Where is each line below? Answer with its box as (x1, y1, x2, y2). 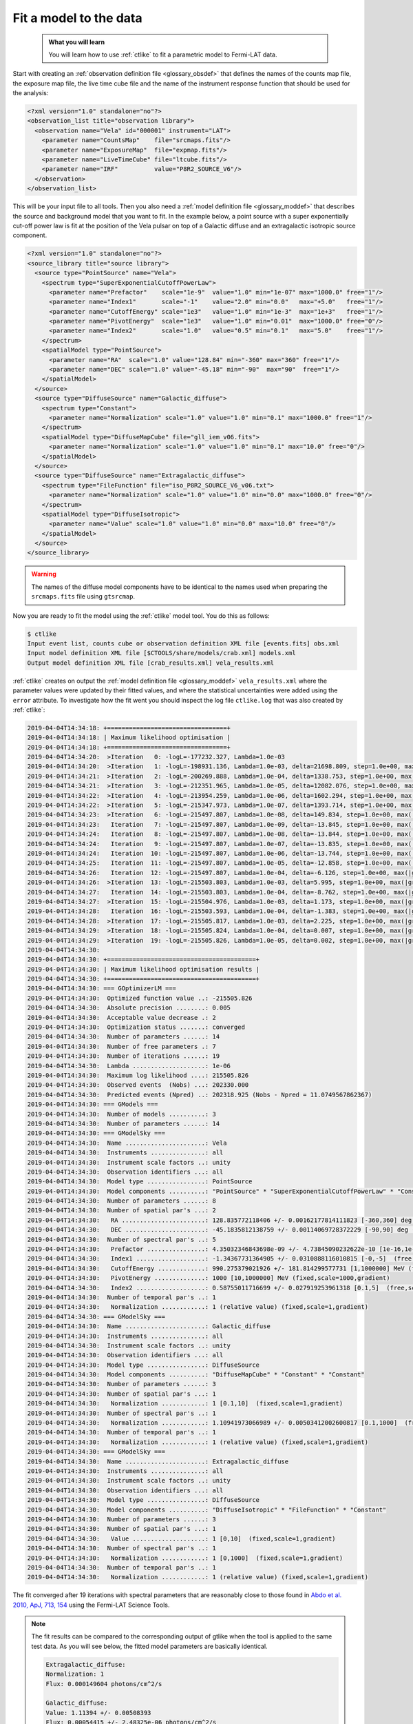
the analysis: (12, 89, 49, 97)
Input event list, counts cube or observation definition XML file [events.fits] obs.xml (27, 640, 340, 648)
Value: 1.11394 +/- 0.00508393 (45, 1709, 151, 1716)
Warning (31, 570, 56, 579)
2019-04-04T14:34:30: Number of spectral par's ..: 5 (27, 1235, 216, 1243)
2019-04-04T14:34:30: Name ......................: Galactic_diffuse (27, 1323, 271, 1330)
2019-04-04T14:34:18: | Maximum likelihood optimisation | (27, 734, 231, 741)
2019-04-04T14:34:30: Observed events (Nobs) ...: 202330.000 (27, 1081, 249, 1089)
